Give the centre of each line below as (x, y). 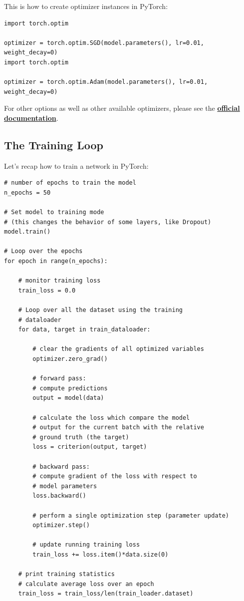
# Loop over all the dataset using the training (100, 310)
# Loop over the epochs (43, 251)
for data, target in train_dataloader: (84, 330)
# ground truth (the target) (81, 437)
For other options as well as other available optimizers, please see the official (122, 108)
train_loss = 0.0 (47, 290)
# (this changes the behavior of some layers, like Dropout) (108, 222)
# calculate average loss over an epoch (86, 584)
